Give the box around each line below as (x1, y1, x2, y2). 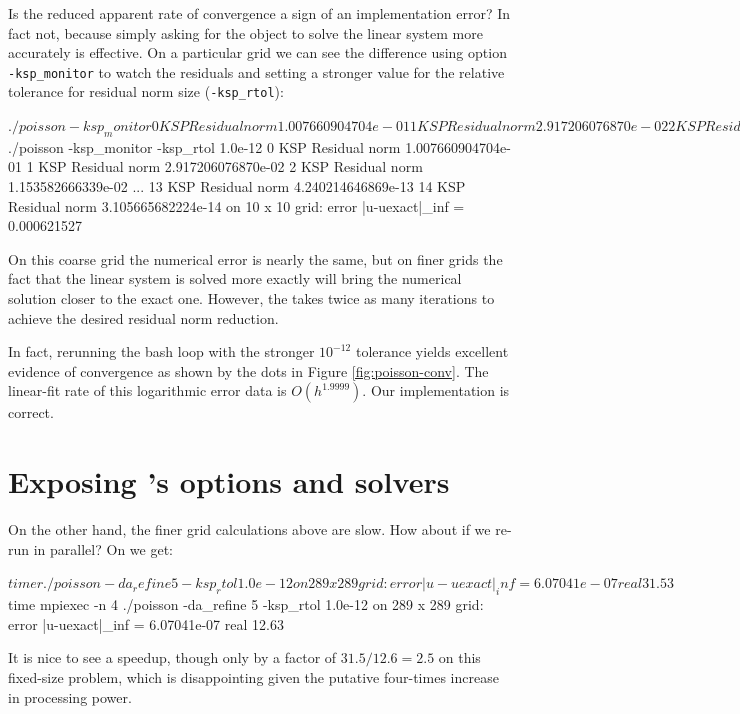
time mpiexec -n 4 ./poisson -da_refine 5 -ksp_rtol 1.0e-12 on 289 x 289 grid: (8, 594, 484, 615)
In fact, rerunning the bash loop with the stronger (8, 341, 315, 362)
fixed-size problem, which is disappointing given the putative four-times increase (8, 666, 499, 687)
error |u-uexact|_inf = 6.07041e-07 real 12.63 (8, 613, 284, 634)
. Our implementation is (362, 380, 510, 401)
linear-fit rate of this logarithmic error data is (8, 380, 287, 401)
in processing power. (8, 686, 132, 707)
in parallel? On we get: (33, 538, 173, 559)
